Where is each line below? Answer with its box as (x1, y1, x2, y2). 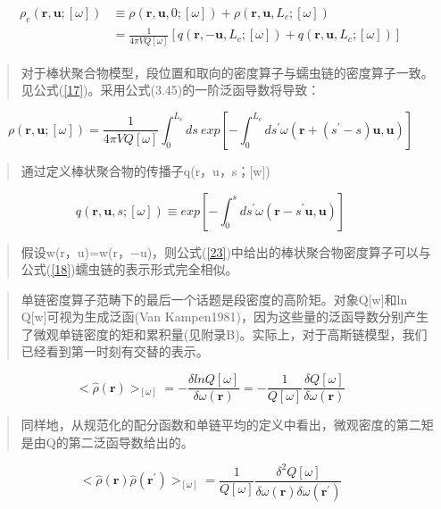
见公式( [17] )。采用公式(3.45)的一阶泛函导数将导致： (21, 80, 320, 99)
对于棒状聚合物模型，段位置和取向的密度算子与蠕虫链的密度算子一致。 (21, 63, 434, 81)
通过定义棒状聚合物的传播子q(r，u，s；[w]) (21, 161, 270, 179)
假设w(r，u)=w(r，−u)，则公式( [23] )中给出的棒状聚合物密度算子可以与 (21, 242, 431, 261)
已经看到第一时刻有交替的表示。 (21, 342, 209, 361)
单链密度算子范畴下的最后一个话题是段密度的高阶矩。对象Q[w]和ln (21, 289, 408, 308)
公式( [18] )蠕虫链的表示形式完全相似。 (21, 260, 238, 279)
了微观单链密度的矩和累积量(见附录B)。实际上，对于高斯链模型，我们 (21, 324, 428, 343)
